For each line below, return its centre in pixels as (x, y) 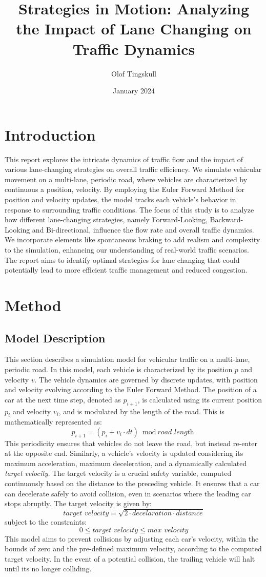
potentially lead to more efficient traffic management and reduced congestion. (126, 270)
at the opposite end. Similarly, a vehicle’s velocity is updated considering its (124, 453)
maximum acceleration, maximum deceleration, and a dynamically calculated (126, 463)
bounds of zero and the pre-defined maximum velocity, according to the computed (133, 549)
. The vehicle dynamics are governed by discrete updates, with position (146, 379)
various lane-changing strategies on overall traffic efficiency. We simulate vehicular (133, 169)
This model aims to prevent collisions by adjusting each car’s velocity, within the (132, 538)
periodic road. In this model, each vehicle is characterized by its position (119, 369)
